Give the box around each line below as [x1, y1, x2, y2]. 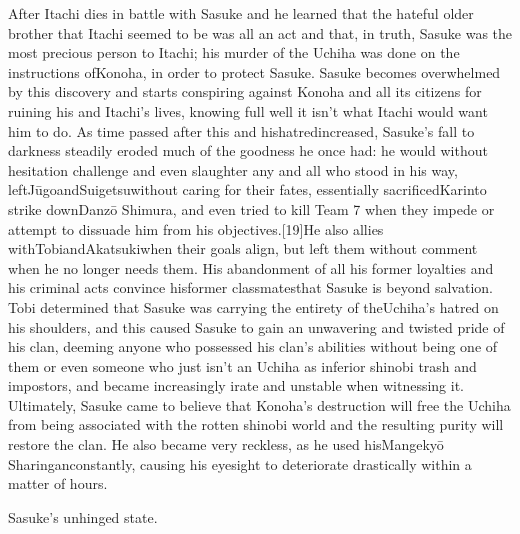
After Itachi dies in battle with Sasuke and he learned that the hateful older [8, 3, 474, 23]
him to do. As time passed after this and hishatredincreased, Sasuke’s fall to [8, 120, 475, 141]
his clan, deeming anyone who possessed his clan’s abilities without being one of [8, 336, 498, 357]
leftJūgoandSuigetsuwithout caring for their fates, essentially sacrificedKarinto [8, 179, 487, 200]
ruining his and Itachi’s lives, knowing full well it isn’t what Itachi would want [8, 100, 488, 121]
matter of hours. [8, 473, 108, 494]
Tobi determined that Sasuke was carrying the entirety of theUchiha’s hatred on [8, 296, 499, 317]
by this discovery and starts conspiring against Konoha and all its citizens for [8, 81, 482, 102]
